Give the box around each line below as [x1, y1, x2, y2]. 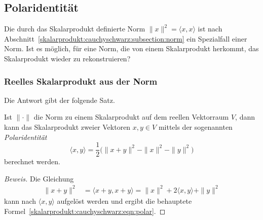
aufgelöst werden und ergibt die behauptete [57, 195, 192, 206]
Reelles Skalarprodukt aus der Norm [4, 75, 158, 87]
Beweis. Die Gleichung [4, 173, 74, 184]
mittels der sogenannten [158, 121, 233, 132]
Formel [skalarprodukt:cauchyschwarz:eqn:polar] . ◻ [4, 205, 166, 216]
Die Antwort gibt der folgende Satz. [4, 94, 115, 105]
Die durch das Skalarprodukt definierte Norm [4, 23, 145, 34]
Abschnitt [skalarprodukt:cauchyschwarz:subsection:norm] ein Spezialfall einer [4, 33, 247, 44]
